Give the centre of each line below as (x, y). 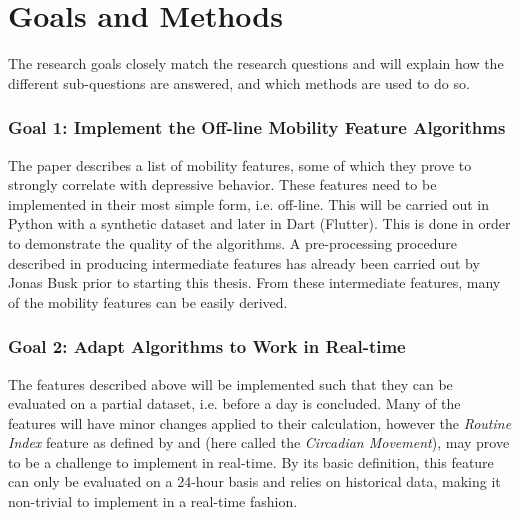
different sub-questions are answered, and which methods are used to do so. (239, 82)
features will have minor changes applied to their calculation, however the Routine (260, 422)
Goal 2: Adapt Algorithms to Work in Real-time (207, 346)
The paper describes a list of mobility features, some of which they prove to (240, 164)
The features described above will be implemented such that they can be (230, 383)
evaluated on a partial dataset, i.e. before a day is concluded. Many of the (234, 403)
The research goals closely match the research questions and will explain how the (256, 63)
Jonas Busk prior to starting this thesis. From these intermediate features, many (254, 282)
